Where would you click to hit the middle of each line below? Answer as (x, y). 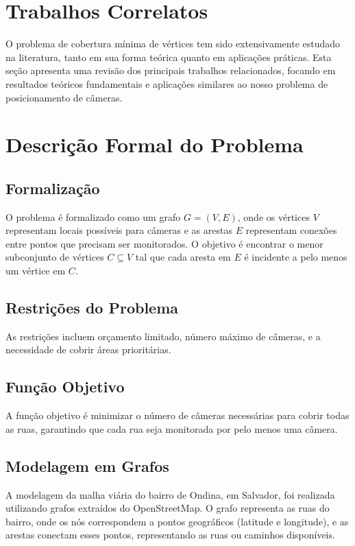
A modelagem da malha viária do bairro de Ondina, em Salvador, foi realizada (170, 494)
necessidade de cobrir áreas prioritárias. (88, 349)
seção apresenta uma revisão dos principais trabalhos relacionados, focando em (171, 70)
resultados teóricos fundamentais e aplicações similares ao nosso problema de (167, 83)
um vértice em (36, 271)
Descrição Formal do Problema (155, 144)
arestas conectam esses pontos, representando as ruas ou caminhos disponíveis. (170, 535)
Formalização (53, 188)
